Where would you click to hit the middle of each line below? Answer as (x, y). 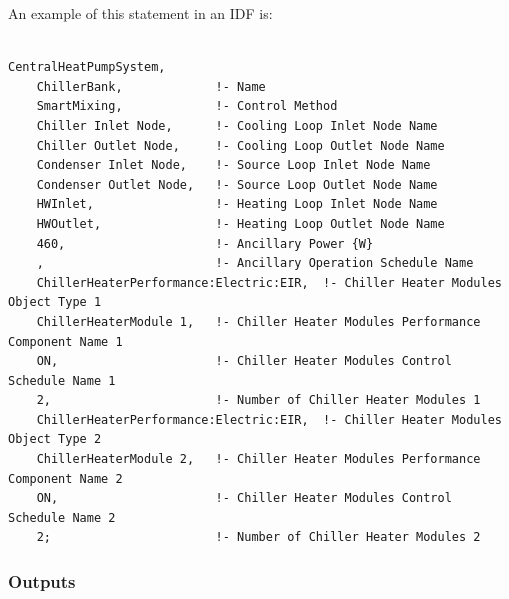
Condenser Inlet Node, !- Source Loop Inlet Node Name (233, 165)
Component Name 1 (65, 341)
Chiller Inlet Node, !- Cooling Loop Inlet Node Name (237, 125)
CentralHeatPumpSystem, (87, 67)
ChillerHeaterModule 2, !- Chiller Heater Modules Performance (258, 459)
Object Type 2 (55, 439)
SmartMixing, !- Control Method (187, 106)
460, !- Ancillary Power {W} (205, 243)
